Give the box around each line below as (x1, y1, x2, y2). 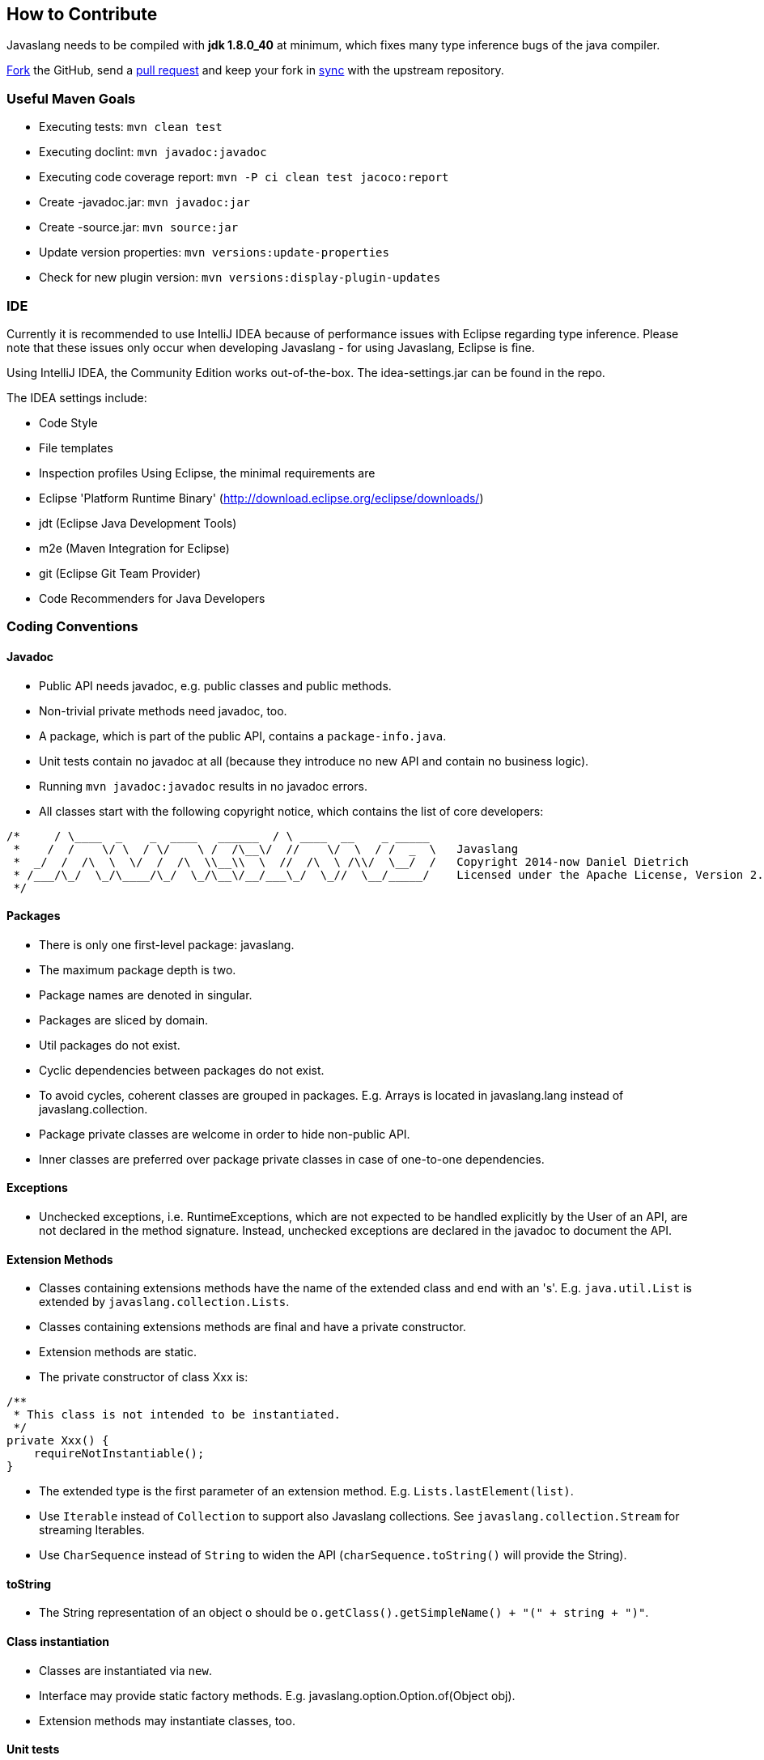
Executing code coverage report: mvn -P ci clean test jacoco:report (39, 170, 449, 184)
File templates (39, 440, 113, 455)
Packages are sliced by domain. (39, 1012, 209, 1027)
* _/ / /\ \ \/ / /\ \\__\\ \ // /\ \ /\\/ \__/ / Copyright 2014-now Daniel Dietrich (13, 855, 689, 868)
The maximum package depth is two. (39, 962, 236, 977)
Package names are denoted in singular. (39, 987, 253, 1002)
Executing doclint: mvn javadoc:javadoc (39, 145, 267, 159)
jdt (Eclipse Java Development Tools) (39, 515, 237, 530)
